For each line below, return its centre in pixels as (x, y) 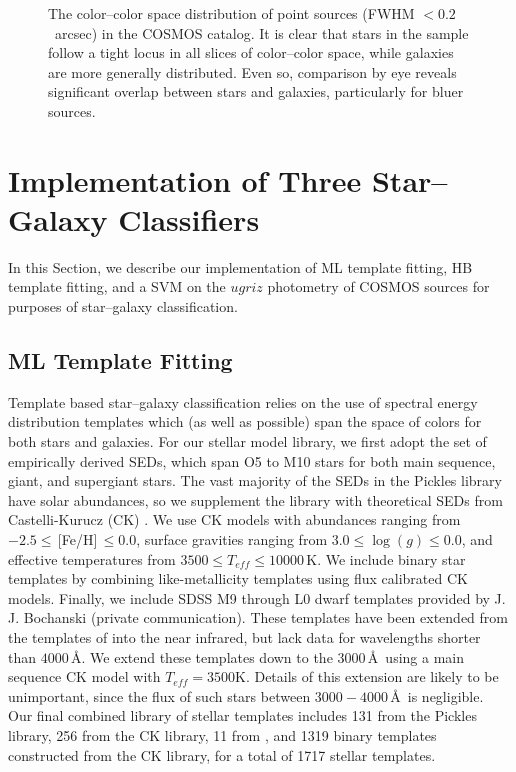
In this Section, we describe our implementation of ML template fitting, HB (240, 266)
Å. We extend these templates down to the (202, 656)
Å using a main (415, 656)
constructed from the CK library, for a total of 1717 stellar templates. (222, 754)
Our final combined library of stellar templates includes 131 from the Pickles (242, 715)
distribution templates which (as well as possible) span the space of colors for (245, 421)
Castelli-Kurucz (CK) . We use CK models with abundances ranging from (234, 519)
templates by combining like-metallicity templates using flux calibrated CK (238, 578)
